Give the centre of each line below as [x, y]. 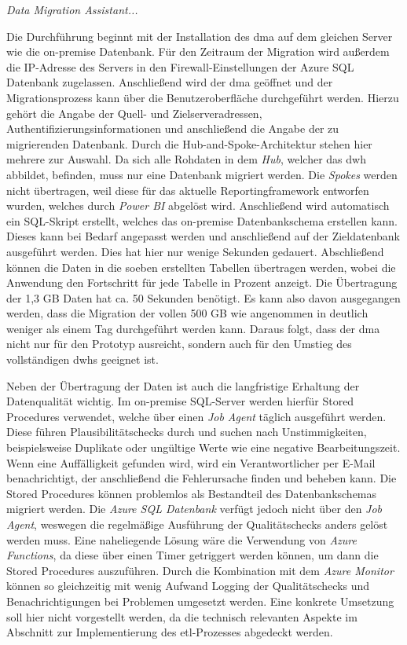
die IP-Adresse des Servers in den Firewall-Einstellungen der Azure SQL [180, 66]
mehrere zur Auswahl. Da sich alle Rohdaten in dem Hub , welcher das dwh [186, 159]
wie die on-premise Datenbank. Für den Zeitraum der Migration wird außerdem [198, 51]
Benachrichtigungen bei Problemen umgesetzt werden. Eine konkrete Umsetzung [200, 601]
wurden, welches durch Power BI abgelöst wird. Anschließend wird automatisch [198, 205]
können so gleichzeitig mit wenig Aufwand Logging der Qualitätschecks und [188, 586]
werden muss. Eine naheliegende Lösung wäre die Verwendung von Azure [181, 539]
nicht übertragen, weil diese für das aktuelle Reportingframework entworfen [188, 190]
